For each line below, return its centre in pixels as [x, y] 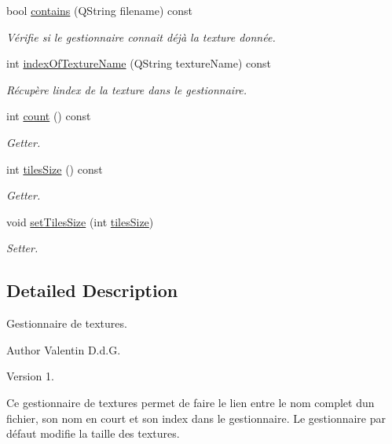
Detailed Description [92, 290]
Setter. [22, 248]
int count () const [49, 116]
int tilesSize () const [55, 169]
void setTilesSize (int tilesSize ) [80, 221]
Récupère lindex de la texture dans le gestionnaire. [127, 89]
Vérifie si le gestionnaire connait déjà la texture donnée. [141, 37]
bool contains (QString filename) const [100, 10]
